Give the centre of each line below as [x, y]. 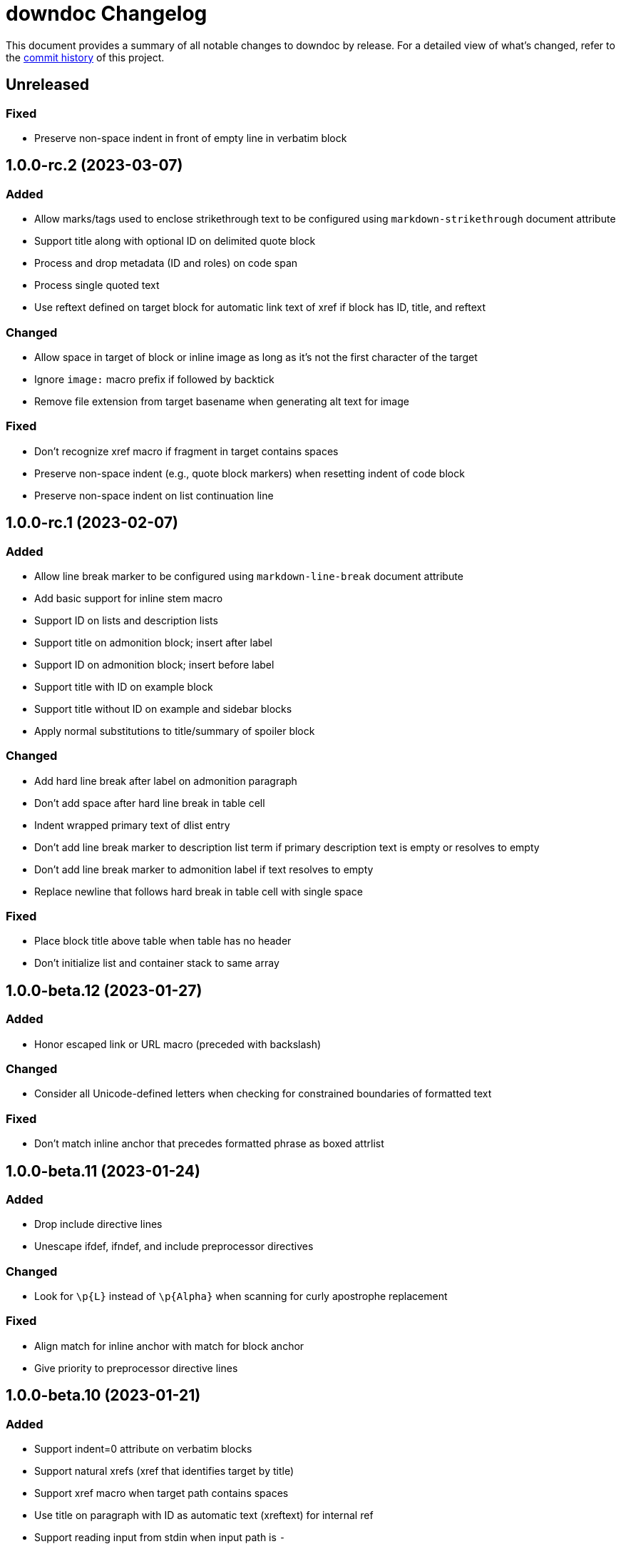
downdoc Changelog [107, 14]
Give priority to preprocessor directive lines [136, 1368]
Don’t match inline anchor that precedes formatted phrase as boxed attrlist [209, 1144]
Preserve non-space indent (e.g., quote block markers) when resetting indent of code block [250, 473]
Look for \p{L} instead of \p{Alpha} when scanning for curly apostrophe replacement [241, 1296]
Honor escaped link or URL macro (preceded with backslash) [178, 1044]
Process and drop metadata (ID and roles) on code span [166, 263]
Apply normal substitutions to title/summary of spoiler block [175, 731]
